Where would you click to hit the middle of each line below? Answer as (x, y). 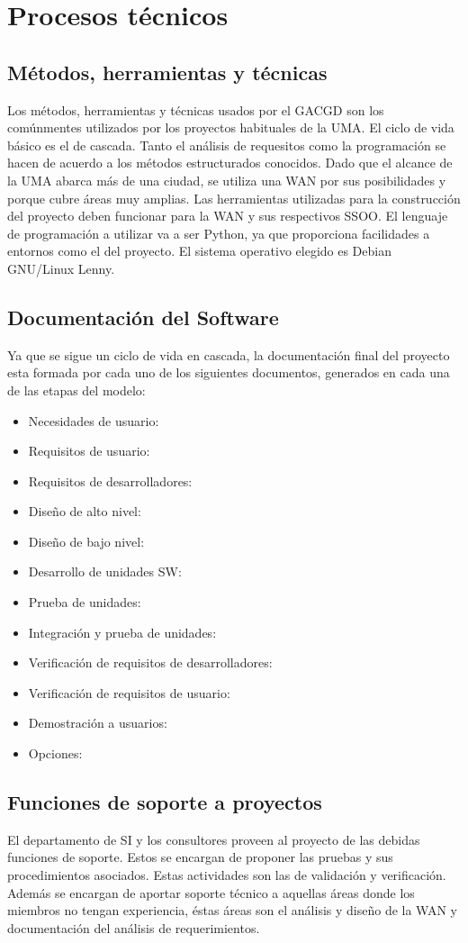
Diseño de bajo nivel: (86, 541)
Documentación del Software (143, 317)
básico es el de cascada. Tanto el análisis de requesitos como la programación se (227, 145)
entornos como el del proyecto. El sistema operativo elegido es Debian (199, 251)
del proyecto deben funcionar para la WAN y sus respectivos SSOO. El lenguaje (228, 216)
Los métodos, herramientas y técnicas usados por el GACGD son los (196, 109)
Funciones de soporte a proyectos (165, 802)
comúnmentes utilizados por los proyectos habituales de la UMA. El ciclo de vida (231, 127)
